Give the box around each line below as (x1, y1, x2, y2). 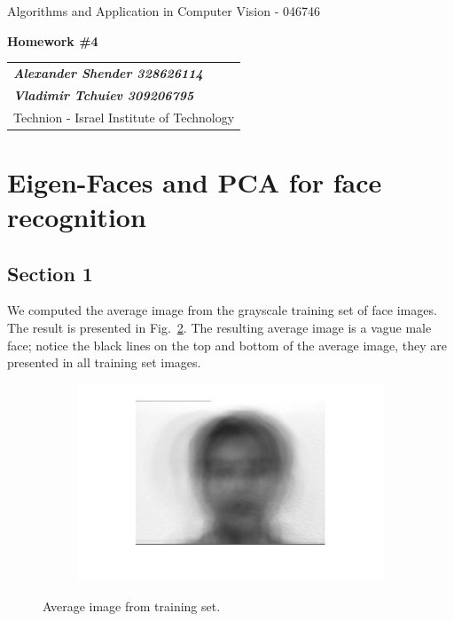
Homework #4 (7, 31, 98, 50)
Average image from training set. (43, 597, 221, 616)
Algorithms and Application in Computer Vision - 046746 (7, 2, 320, 20)
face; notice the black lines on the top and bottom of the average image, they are (7, 335, 447, 354)
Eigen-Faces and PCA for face (7, 163, 382, 200)
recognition (7, 199, 146, 235)
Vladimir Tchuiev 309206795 (13, 85, 194, 104)
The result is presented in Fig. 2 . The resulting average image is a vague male (7, 318, 432, 337)
